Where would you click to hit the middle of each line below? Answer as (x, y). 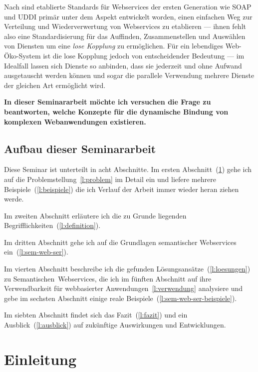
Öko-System (22, 55)
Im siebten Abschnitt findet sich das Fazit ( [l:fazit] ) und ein (96, 315)
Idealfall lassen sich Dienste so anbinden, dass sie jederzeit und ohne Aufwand (123, 65)
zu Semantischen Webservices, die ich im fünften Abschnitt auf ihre (108, 278)
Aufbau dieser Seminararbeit (80, 148)
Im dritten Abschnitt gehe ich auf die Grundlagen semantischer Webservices (120, 242)
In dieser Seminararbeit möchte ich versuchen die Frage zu (108, 102)
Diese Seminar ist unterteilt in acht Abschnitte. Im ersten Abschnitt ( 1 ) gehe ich (128, 169)
